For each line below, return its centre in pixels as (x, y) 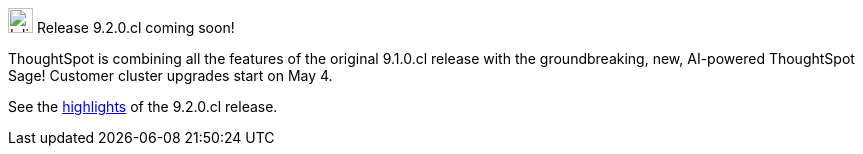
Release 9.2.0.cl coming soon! (135, 27)
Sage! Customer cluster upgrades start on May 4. (170, 75)
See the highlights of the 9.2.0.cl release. (143, 106)
